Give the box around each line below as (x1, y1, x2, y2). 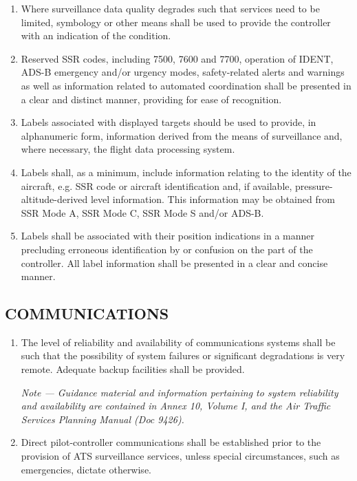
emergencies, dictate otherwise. (21, 462, 151, 476)
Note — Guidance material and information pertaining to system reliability (21, 385, 338, 399)
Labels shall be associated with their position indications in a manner (21, 228, 314, 243)
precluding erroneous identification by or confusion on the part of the (21, 242, 313, 256)
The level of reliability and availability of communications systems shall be (21, 334, 336, 349)
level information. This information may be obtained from (90, 192, 335, 206)
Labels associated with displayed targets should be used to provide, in (21, 115, 316, 129)
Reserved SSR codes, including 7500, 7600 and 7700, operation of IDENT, (21, 51, 334, 65)
